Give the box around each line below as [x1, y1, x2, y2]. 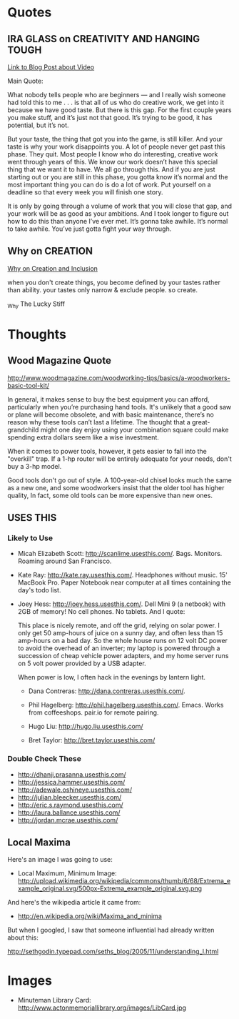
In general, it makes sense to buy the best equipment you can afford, [7, 394, 210, 404]
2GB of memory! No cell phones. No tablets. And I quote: [17, 607, 185, 616]
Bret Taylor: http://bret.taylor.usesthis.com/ [28, 736, 156, 745]
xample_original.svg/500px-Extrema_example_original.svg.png [17, 884, 202, 893]
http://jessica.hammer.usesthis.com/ [17, 777, 126, 786]
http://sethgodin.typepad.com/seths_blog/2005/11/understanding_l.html [7, 948, 219, 956]
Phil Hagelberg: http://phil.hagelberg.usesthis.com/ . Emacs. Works [28, 701, 224, 710]
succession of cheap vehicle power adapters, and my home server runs [17, 652, 229, 660]
